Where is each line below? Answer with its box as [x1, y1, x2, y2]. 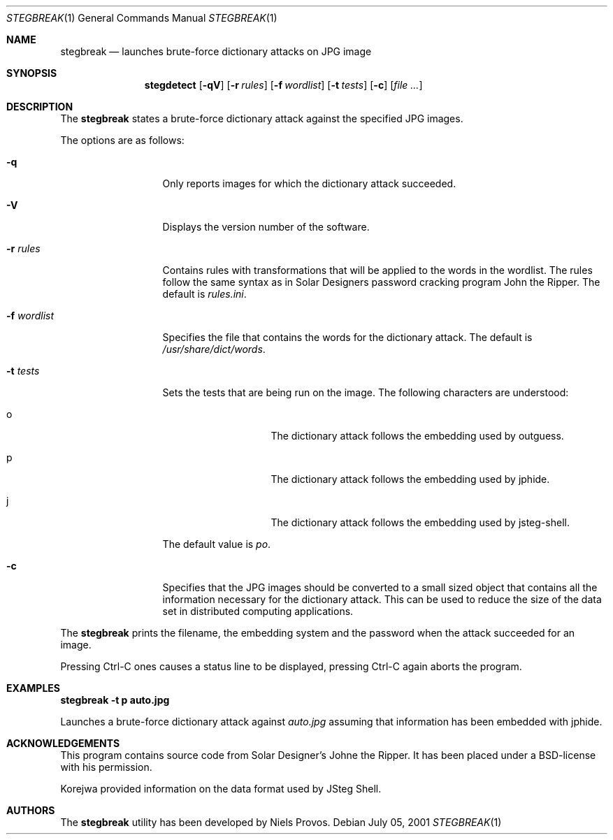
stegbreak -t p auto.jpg [60, 694, 170, 706]
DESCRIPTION [6, 101, 73, 113]
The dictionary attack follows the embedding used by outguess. [271, 430, 564, 442]
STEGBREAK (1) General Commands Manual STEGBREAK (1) [6, 12, 277, 24]
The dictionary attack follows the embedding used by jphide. [271, 473, 550, 485]
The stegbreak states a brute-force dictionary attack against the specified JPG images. [60, 113, 463, 124]
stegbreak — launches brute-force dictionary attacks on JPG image [60, 45, 372, 57]
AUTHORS [6, 804, 55, 816]
